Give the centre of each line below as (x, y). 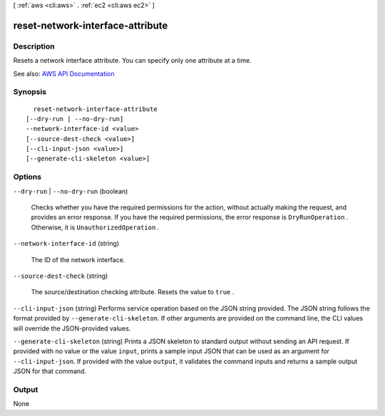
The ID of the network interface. (78, 259)
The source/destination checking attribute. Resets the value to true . (133, 292)
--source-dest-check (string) (61, 276)
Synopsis (30, 92)
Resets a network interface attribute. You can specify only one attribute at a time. (133, 61)
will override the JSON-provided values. (72, 328)
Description (34, 46)
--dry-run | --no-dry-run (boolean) (71, 191)
